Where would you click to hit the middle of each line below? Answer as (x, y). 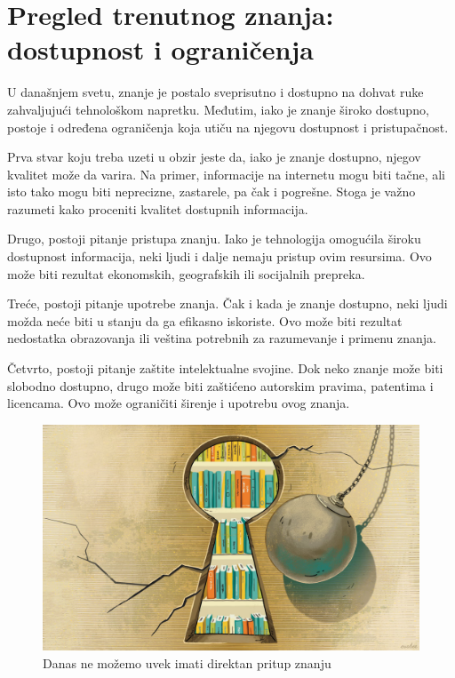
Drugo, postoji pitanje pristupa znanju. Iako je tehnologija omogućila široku (214, 239)
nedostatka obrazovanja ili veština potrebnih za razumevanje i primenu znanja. (222, 338)
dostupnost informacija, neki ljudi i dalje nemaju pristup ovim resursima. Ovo (220, 256)
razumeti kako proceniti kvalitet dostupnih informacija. (158, 208)
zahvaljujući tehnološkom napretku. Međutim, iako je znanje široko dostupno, (218, 109)
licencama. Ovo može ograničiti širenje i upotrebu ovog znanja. (179, 403)
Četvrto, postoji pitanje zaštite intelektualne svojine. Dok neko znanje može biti (225, 368)
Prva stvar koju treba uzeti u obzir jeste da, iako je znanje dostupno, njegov (214, 157)
